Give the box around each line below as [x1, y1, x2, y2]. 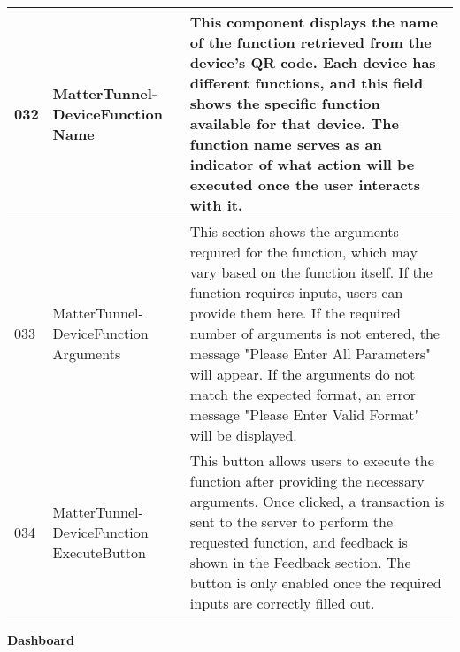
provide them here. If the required [189, 303, 401, 323]
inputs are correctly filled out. [189, 593, 375, 613]
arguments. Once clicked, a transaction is [189, 491, 445, 511]
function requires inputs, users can [189, 282, 403, 303]
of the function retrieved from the [189, 32, 432, 52]
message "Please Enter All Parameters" [189, 343, 431, 364]
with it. [189, 195, 243, 215]
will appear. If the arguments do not [189, 364, 416, 384]
